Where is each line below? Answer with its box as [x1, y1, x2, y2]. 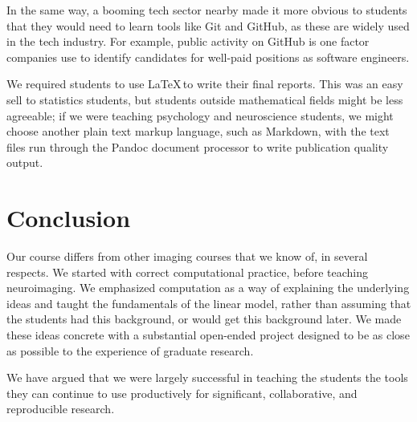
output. [6, 154, 43, 171]
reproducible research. [6, 400, 115, 417]
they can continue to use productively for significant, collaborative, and [6, 384, 358, 401]
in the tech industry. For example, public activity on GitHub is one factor [6, 33, 370, 50]
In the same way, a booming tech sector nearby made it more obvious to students [6, 2, 407, 18]
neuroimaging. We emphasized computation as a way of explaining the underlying [6, 279, 410, 296]
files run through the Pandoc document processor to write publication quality [6, 138, 389, 155]
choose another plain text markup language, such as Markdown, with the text [6, 123, 390, 140]
